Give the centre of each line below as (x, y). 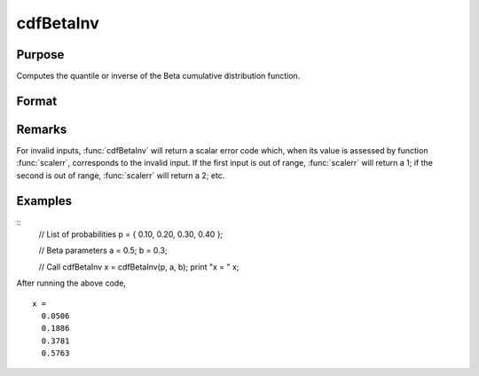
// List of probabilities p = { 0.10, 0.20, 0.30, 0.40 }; (131, 234)
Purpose (40, 55)
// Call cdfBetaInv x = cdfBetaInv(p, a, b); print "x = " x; (139, 267)
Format (37, 101)
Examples (44, 201)
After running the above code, (71, 283)
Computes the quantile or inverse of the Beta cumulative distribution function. (158, 76)
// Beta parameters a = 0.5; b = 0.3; (103, 251)
